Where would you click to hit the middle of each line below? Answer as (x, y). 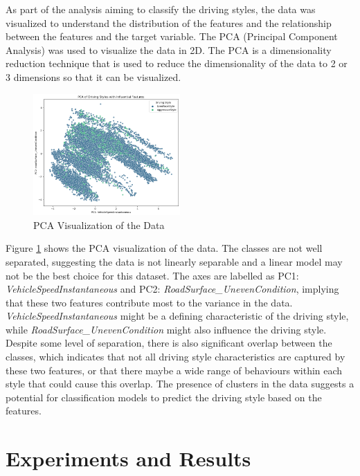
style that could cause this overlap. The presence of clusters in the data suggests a (180, 384)
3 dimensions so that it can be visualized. (93, 76)
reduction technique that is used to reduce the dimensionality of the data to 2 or (177, 63)
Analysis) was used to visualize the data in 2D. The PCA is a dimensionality (169, 49)
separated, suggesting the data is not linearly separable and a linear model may (174, 261)
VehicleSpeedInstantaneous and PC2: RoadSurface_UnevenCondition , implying (172, 289)
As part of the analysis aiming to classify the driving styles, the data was (161, 9)
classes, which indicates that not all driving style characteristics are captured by (175, 357)
